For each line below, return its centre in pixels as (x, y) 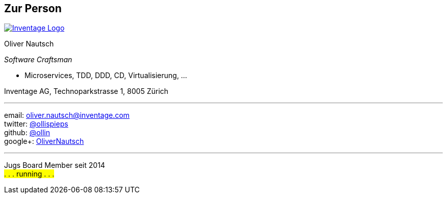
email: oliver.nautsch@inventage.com (67, 115)
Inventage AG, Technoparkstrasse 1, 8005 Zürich (86, 91)
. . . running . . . (29, 174)
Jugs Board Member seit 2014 (55, 165)
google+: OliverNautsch (44, 141)
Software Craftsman (38, 60)
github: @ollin (27, 133)
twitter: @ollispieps (36, 124)
